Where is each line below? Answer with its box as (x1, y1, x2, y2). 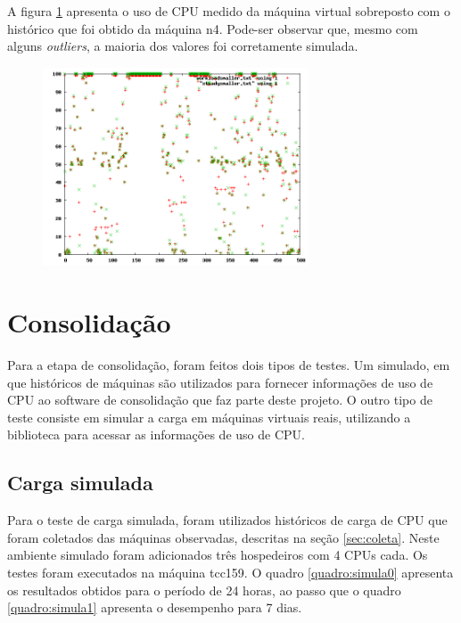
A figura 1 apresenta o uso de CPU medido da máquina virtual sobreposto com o (7, 2, 450, 20)
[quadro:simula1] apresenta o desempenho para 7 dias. (7, 598, 302, 617)
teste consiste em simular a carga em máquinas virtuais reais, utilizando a (7, 407, 411, 426)
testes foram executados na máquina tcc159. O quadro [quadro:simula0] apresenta (7, 563, 454, 582)
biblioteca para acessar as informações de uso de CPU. (7, 425, 305, 444)
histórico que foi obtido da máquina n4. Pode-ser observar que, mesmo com (7, 19, 418, 37)
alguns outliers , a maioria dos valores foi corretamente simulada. (7, 37, 358, 55)
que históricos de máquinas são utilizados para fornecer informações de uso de (7, 373, 433, 391)
